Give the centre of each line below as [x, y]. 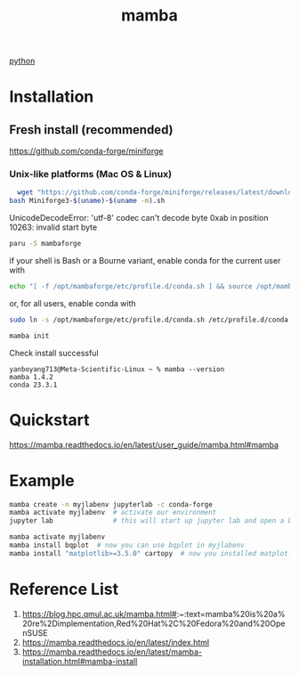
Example [42, 480]
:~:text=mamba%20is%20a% [231, 614]
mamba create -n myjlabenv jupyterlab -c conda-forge [111, 504]
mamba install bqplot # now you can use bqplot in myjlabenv [127, 545]
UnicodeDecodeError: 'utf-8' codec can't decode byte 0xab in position [139, 218]
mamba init [29, 336]
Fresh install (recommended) [91, 130]
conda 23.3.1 [33, 385]
